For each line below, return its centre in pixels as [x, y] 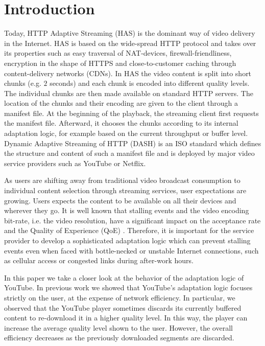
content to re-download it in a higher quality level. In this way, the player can [126, 318]
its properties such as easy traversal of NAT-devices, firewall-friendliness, [118, 53]
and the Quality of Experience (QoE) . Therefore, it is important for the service [129, 230]
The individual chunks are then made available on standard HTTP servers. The [129, 93]
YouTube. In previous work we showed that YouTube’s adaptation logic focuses [128, 287]
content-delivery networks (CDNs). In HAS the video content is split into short [128, 73]
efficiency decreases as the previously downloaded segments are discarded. [119, 338]
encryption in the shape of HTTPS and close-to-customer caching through [120, 63]
